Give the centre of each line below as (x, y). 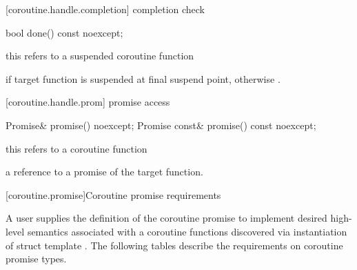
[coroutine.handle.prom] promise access (88, 102)
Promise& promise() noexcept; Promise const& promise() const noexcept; (161, 125)
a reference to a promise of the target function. (104, 172)
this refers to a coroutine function (76, 148)
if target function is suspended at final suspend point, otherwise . (143, 78)
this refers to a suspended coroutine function (100, 56)
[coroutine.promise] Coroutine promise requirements (113, 194)
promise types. (36, 259)
